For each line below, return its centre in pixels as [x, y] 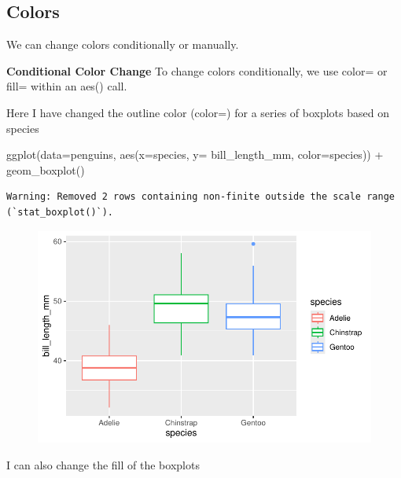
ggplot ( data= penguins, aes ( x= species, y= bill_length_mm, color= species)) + [195, 154]
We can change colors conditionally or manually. [123, 44]
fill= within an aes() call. [67, 86]
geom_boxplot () [46, 169]
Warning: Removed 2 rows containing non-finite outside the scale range [200, 197]
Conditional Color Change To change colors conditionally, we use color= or [197, 70]
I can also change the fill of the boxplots [103, 464]
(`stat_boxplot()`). [60, 212]
